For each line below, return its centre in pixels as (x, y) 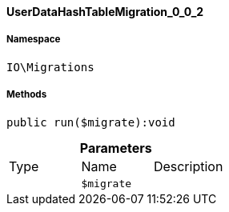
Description (188, 166)
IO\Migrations (50, 67)
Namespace (34, 40)
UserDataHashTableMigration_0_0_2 (105, 12)
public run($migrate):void (91, 122)
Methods (27, 95)
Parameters (116, 148)
